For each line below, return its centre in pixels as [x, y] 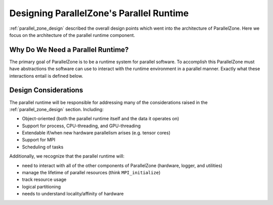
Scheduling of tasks [43, 147]
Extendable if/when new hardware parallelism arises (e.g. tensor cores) [96, 133]
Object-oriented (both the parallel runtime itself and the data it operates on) [101, 119]
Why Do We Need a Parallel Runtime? [69, 50]
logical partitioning [41, 186]
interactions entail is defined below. [46, 76]
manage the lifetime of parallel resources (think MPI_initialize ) [91, 173]
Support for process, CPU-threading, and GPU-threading [81, 126]
